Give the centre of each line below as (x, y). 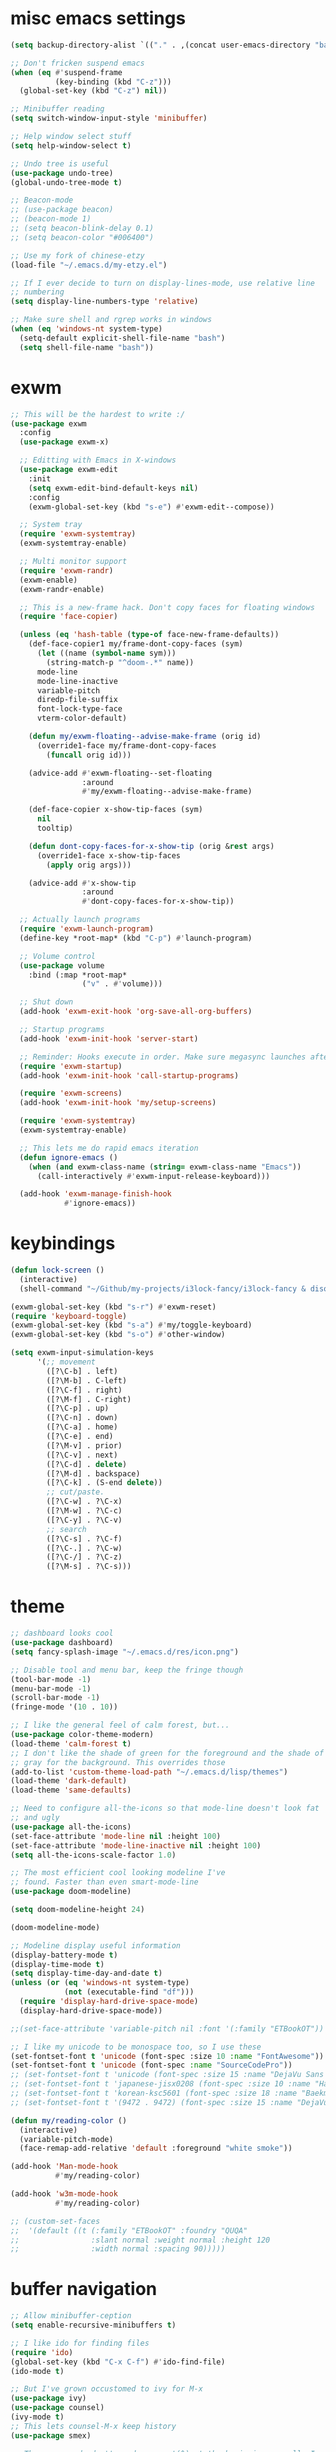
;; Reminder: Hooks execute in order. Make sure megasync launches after (176, 1057)
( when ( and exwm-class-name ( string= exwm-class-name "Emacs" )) (165, 1167)
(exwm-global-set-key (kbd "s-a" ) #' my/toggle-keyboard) (131, 1325)
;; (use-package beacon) (62, 210)
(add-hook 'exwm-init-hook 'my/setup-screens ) (118, 1103)
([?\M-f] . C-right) (89, 1399)
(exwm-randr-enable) (62, 589)
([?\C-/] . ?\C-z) (84, 1557)
